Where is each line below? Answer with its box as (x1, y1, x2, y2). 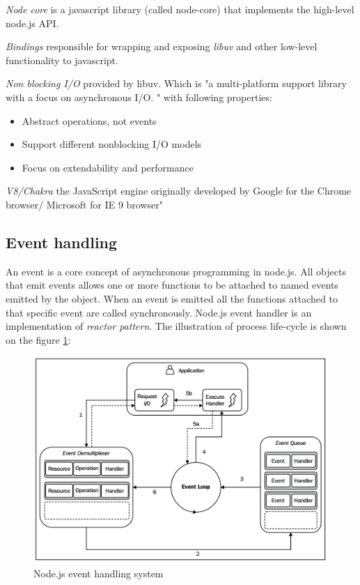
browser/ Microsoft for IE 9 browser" (6, 197, 164, 211)
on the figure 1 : (6, 332, 71, 347)
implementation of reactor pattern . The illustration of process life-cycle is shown (6, 319, 347, 333)
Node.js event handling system (33, 565, 164, 580)
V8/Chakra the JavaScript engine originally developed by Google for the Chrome (6, 183, 352, 198)
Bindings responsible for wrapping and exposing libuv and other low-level (6, 39, 318, 54)
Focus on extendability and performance (22, 160, 194, 174)
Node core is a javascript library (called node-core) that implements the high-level (6, 2, 354, 16)
